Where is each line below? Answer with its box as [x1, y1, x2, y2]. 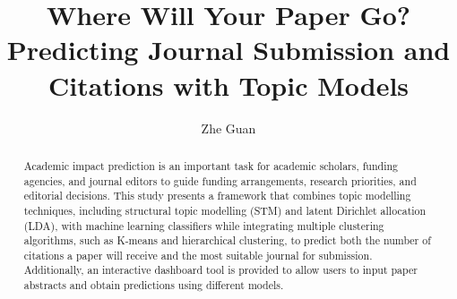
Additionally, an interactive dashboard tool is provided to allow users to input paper [23, 262, 418, 278]
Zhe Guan [201, 118, 256, 137]
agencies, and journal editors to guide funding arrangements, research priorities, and [23, 173, 417, 188]
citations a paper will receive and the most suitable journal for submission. [23, 247, 373, 262]
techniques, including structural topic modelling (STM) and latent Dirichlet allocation [23, 202, 427, 218]
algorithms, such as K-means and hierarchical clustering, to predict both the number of [23, 233, 431, 248]
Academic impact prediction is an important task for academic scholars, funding [23, 158, 399, 173]
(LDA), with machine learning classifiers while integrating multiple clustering [23, 218, 384, 233]
